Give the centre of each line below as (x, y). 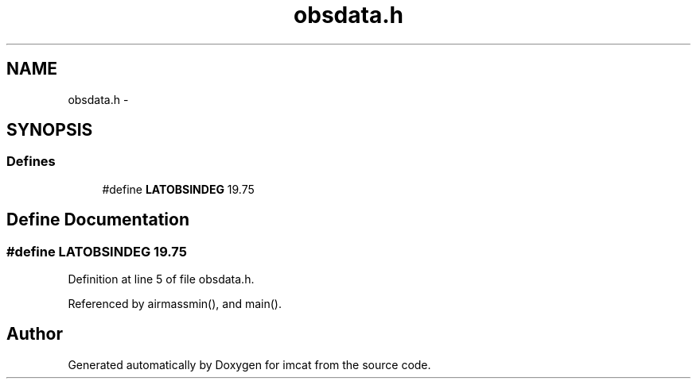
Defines (31, 162)
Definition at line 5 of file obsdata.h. (161, 279)
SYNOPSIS (50, 130)
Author (35, 334)
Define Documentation (98, 220)
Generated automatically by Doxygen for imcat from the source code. (249, 364)
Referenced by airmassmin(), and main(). (175, 304)
